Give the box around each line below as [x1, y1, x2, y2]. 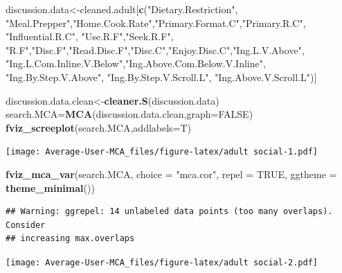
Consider [6, 220, 46, 230]
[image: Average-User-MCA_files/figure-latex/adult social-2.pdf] [6, 257, 318, 267]
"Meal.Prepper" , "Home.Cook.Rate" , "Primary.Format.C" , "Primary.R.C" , [6, 15, 306, 30]
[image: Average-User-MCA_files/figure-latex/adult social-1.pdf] [6, 147, 318, 157]
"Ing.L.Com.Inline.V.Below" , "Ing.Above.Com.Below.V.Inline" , [6, 56, 266, 71]
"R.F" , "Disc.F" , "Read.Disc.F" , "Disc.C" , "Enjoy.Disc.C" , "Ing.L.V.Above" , [6, 42, 305, 57]
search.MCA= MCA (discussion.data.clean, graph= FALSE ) [6, 107, 253, 121]
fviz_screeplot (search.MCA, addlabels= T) [6, 120, 192, 134]
